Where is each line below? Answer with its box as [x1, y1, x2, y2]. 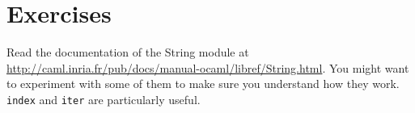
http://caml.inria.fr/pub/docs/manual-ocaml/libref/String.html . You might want [6, 59, 409, 76]
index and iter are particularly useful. [6, 90, 201, 107]
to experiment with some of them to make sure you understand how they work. [6, 75, 400, 92]
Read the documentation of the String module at [6, 44, 249, 61]
